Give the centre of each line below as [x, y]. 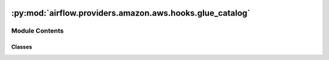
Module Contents [37, 31]
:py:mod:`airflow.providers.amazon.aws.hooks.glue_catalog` [131, 13]
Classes [22, 47]
